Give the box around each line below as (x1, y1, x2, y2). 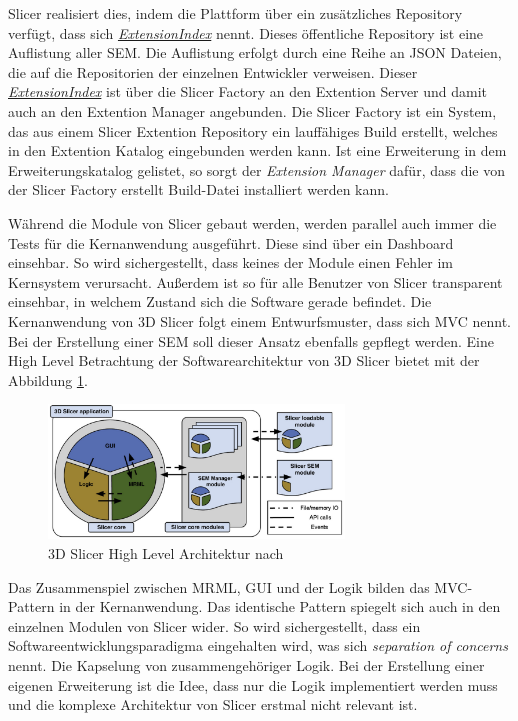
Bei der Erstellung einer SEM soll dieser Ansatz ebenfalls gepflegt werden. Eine (8, 330, 494, 351)
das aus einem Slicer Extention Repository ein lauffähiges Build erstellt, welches (8, 120, 498, 141)
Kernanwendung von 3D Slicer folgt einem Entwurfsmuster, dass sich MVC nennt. (8, 310, 512, 331)
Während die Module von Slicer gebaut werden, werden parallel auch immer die (8, 212, 497, 233)
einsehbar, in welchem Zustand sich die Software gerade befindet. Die (8, 291, 432, 312)
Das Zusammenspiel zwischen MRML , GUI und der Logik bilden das (8, 576, 430, 597)
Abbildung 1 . (8, 369, 88, 390)
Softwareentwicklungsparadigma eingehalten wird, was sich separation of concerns (8, 635, 508, 656)
